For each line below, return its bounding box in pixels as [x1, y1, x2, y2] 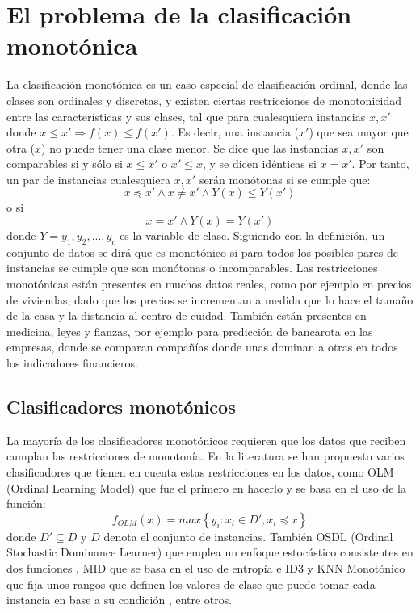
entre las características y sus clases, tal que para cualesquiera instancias [6, 107, 366, 124]
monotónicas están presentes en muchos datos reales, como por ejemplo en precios [6, 275, 412, 292]
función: [6, 495, 46, 512]
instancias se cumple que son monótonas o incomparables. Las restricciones [6, 259, 378, 276]
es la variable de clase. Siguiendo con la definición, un [120, 227, 385, 244]
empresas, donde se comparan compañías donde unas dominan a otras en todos [6, 338, 398, 355]
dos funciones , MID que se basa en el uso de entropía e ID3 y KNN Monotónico [6, 559, 405, 576]
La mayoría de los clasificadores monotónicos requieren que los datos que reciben [6, 431, 406, 448]
